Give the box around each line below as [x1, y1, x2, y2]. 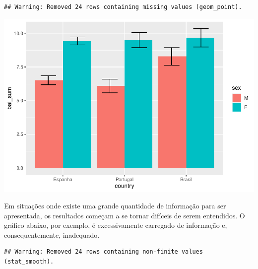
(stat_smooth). [4, 258, 54, 266]
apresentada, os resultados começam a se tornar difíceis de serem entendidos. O [4, 210, 245, 220]
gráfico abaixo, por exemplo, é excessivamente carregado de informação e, [4, 220, 227, 230]
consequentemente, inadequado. [4, 229, 100, 240]
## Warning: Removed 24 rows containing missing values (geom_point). [4, 3, 242, 10]
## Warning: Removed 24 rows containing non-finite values [4, 248, 203, 256]
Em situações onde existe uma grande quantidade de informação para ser [4, 201, 226, 211]
